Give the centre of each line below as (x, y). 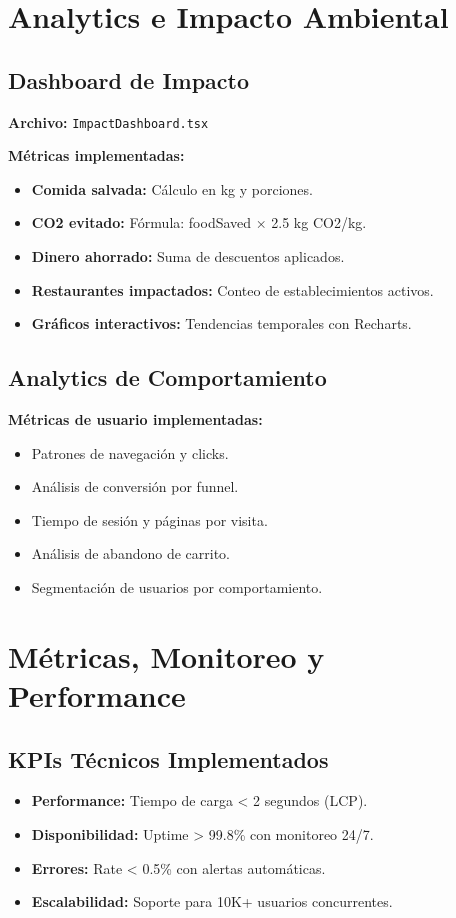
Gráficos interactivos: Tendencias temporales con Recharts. (221, 323)
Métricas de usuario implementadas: (135, 419)
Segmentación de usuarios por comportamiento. (177, 586)
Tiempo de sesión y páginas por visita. (149, 519)
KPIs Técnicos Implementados (168, 758)
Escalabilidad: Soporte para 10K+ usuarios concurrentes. (212, 901)
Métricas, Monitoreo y (166, 655)
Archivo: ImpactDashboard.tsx (108, 121)
